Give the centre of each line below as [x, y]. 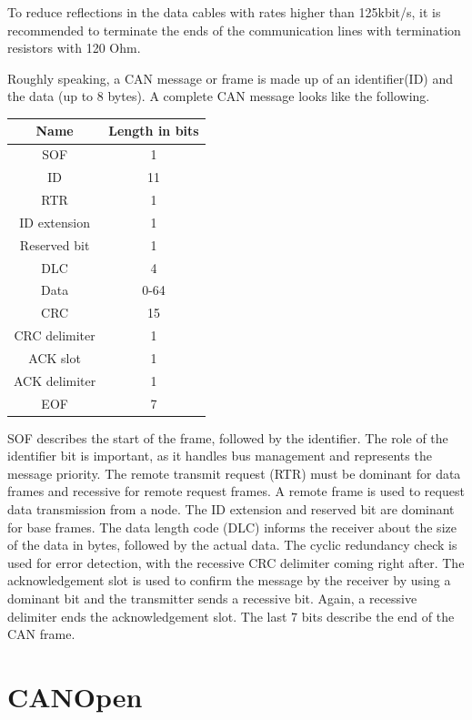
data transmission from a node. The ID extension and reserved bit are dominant [231, 509]
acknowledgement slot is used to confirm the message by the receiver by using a [229, 580]
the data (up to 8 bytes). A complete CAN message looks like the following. [219, 96]
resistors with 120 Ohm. [74, 48]
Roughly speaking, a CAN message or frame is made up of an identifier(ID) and [231, 78]
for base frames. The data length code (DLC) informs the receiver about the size [232, 527]
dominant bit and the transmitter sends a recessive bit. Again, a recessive [212, 598]
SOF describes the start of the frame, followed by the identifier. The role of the [228, 437]
